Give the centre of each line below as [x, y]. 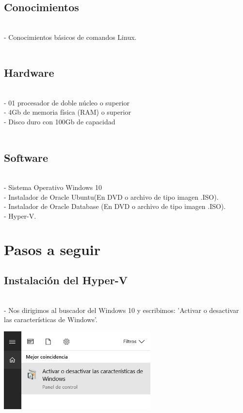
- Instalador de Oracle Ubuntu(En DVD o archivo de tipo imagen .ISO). [111, 197]
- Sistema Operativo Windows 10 [53, 187]
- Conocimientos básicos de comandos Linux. [70, 37]
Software [26, 157]
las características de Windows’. [51, 319]
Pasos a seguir [52, 249]
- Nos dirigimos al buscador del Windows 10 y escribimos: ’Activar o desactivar [121, 310]
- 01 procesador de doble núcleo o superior [67, 102]
